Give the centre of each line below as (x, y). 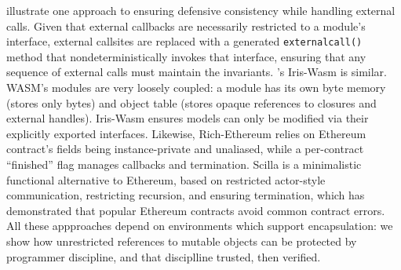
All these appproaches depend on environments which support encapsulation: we (200, 226)
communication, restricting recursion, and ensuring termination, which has (186, 195)
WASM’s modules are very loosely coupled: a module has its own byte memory (196, 88)
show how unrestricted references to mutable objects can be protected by (182, 241)
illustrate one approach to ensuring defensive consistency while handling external (201, 10)
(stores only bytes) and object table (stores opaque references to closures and (191, 102)
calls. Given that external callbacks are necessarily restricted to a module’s (186, 26)
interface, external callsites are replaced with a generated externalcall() (184, 41)
